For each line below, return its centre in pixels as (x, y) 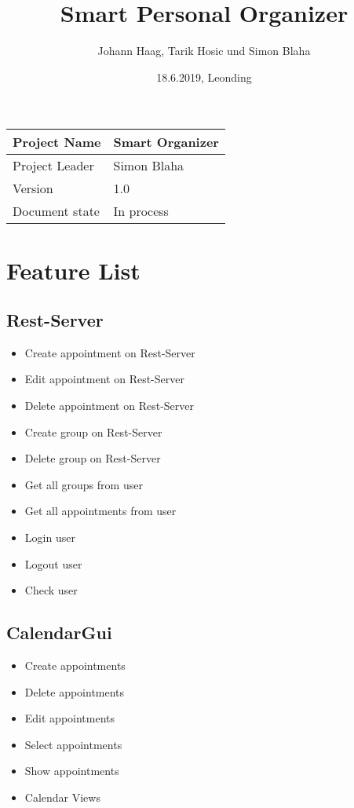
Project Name (57, 142)
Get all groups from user (84, 484)
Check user (51, 590)
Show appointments (72, 771)
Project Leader (53, 166)
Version (33, 188)
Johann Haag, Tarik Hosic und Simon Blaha (204, 51)
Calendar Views (62, 797)
